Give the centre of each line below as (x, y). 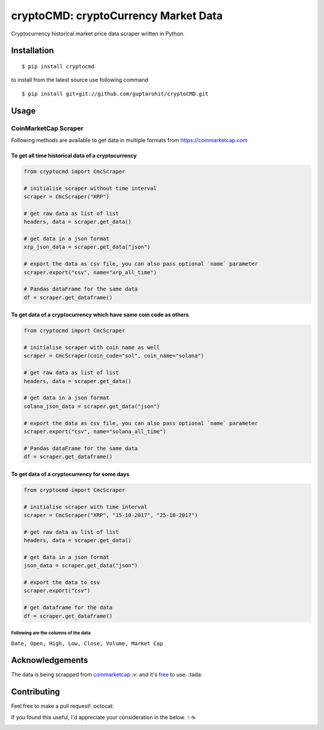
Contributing (35, 692)
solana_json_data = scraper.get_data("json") (92, 406)
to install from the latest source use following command (79, 80)
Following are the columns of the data (51, 633)
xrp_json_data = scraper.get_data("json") (87, 247)
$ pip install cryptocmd (58, 66)
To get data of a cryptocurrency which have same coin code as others (100, 315)
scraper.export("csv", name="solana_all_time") (95, 431)
